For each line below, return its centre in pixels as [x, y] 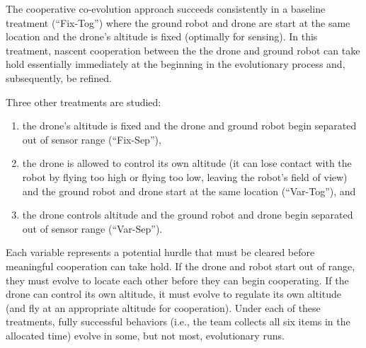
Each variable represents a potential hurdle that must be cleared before [160, 252]
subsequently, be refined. [59, 77]
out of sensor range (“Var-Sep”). [92, 228]
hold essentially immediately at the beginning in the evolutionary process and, [176, 64]
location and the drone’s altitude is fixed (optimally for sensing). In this [162, 36]
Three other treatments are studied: [84, 101]
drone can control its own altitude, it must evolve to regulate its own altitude [173, 294]
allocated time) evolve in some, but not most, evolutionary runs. [145, 335]
